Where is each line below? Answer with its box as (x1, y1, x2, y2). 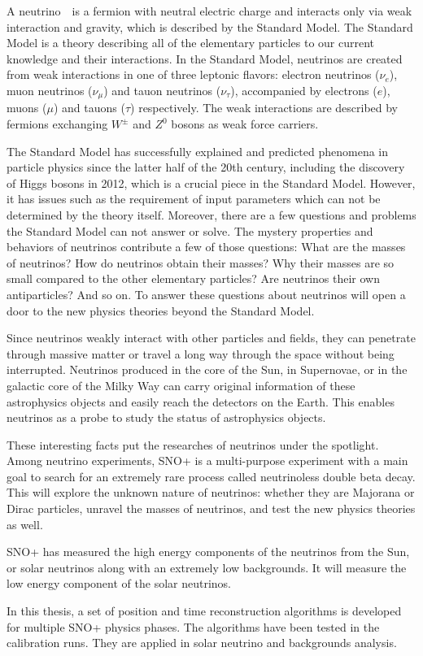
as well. (7, 515, 43, 532)
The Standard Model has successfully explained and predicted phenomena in (7, 142, 389, 159)
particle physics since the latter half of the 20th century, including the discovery (7, 159, 405, 176)
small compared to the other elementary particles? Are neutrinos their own (7, 270, 380, 287)
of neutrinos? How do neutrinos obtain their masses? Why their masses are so (7, 254, 395, 271)
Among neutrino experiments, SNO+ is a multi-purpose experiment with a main (7, 452, 408, 469)
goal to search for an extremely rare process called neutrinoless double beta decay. (7, 467, 416, 484)
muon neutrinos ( (7, 81, 93, 98)
